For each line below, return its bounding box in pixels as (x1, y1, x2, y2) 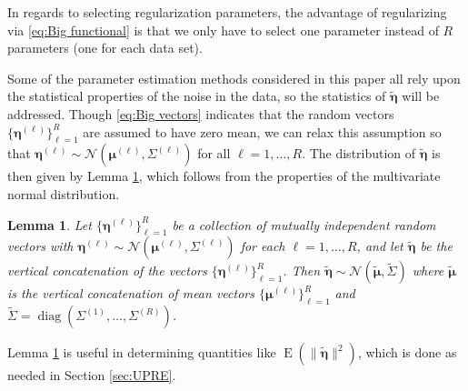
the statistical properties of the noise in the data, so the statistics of (7, 86, 386, 105)
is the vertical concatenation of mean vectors (7, 284, 254, 303)
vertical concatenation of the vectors (7, 261, 207, 280)
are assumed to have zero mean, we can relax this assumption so (83, 122, 442, 141)
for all (197, 144, 231, 163)
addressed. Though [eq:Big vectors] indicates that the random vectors (7, 104, 394, 123)
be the (420, 236, 453, 256)
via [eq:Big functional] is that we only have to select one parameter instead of (7, 20, 439, 39)
